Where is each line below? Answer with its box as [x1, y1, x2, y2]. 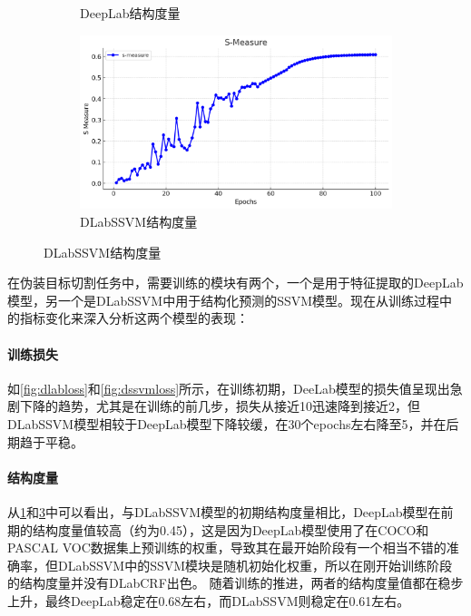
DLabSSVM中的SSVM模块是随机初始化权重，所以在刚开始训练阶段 [57, 555, 453, 574]
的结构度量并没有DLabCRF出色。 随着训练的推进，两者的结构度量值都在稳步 [7, 573, 464, 592]
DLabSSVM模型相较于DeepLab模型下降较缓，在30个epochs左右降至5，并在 [7, 414, 446, 433]
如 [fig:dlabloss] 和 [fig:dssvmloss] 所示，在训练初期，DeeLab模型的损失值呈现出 [7, 378, 450, 397]
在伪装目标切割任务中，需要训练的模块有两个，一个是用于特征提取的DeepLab [7, 273, 464, 292]
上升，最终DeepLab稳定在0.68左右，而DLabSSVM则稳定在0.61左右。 [7, 591, 410, 610]
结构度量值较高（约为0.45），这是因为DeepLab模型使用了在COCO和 [32, 520, 429, 539]
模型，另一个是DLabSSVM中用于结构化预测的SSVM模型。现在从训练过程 [7, 290, 440, 309]
